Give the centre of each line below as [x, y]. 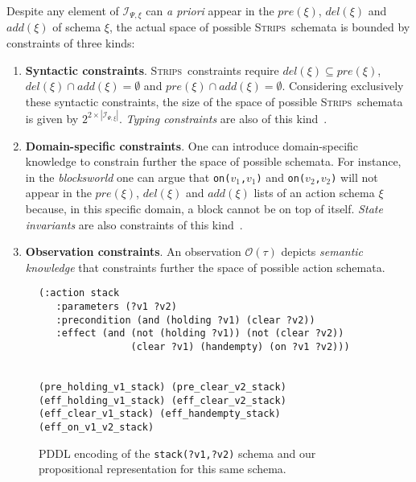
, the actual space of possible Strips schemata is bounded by [260, 27]
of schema [77, 27]
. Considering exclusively [343, 86]
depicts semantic [322, 251]
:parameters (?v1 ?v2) [116, 306]
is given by [52, 118]
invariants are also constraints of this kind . [134, 224]
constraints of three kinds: [71, 43]
